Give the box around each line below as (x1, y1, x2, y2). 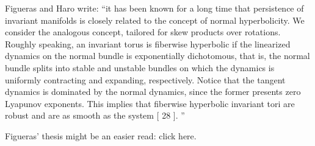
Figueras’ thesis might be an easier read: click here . (5, 129, 197, 142)
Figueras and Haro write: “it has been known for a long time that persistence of (5, 2, 304, 14)
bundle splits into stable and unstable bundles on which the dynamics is (5, 61, 275, 74)
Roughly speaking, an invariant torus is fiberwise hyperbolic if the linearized (5, 37, 291, 50)
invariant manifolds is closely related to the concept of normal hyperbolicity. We (5, 13, 305, 26)
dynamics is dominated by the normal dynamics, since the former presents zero (5, 85, 301, 98)
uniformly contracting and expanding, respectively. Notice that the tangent (5, 73, 286, 86)
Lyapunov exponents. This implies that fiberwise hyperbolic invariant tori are (5, 97, 295, 109)
